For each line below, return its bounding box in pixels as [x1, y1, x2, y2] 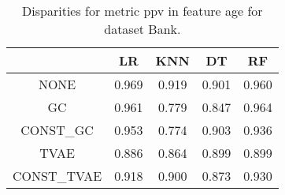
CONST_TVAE [13, 167, 102, 185]
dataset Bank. [104, 20, 181, 38]
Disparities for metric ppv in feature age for [22, 2, 263, 20]
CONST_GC [20, 121, 94, 139]
